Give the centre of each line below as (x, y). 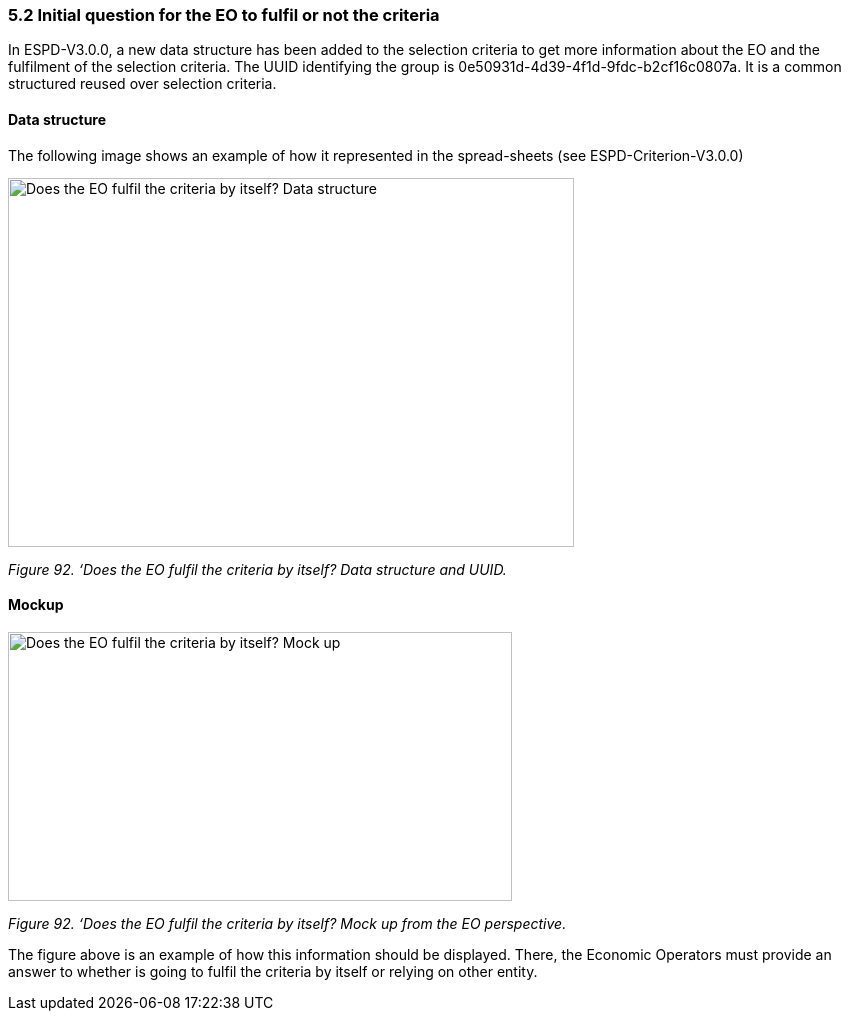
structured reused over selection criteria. (142, 84)
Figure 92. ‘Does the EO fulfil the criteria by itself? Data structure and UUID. (257, 569)
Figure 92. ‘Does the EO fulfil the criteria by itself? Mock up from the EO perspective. (287, 923)
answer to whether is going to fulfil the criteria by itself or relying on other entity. (273, 971)
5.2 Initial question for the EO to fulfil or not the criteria (224, 15)
